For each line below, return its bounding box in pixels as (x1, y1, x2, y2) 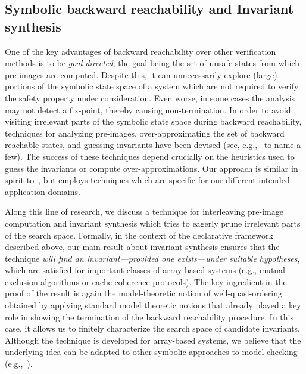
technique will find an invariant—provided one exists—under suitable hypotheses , (5, 252, 300, 264)
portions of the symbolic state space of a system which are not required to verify (5, 80, 299, 92)
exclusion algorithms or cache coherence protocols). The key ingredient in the (5, 275, 287, 288)
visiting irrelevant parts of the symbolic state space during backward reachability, (5, 115, 302, 128)
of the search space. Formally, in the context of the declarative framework (5, 228, 273, 241)
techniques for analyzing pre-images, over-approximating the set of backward (5, 126, 285, 139)
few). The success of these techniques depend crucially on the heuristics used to (5, 150, 295, 162)
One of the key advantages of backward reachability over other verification (5, 45, 276, 57)
